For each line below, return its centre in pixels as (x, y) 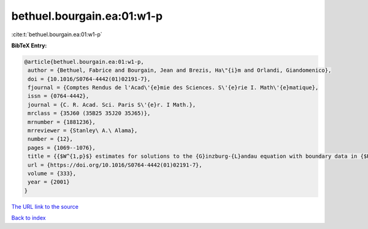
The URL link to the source (45, 206)
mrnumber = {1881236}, (62, 122)
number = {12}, (51, 139)
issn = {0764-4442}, (59, 96)
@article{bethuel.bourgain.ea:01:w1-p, (84, 62)
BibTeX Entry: (29, 45)
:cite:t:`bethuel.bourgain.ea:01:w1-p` (57, 34)
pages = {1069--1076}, (62, 148)
